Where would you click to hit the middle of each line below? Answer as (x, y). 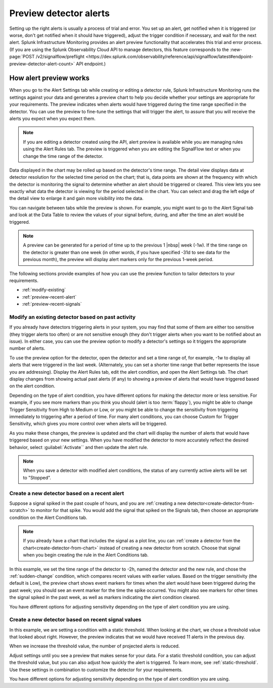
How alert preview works (50, 78)
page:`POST (22, 57)
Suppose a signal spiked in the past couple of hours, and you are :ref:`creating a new (98, 503)
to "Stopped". (37, 477)
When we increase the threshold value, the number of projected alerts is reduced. (95, 646)
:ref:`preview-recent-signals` (52, 304)
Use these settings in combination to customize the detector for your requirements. (96, 670)
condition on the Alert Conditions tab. (48, 517)
